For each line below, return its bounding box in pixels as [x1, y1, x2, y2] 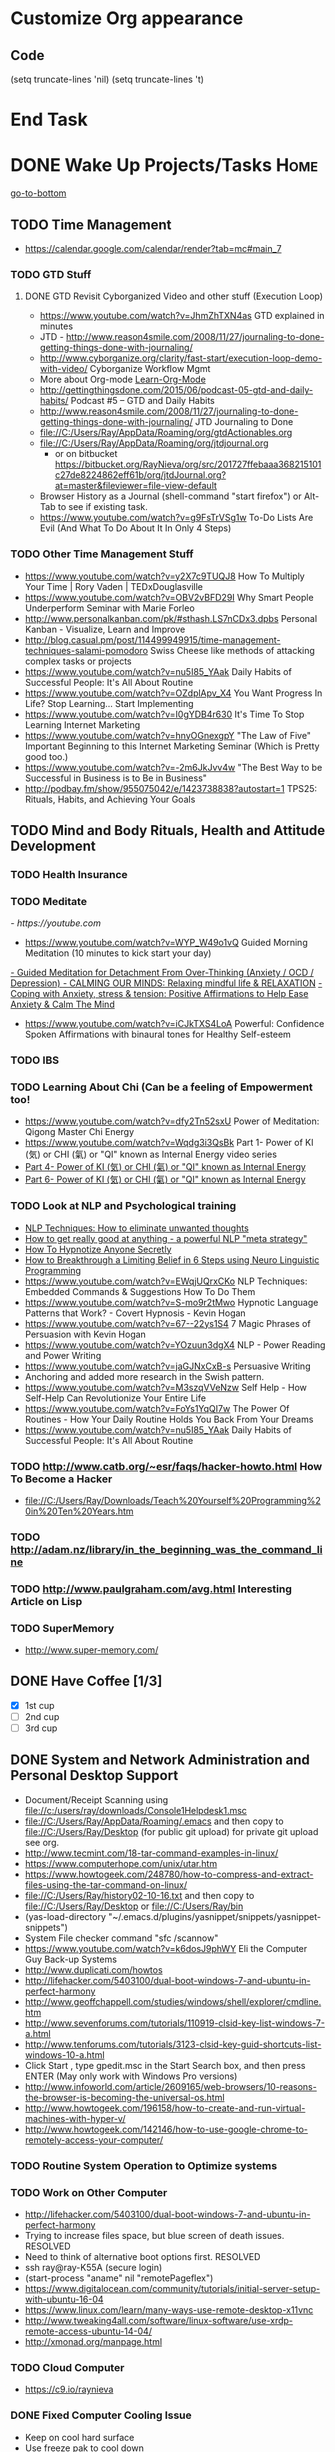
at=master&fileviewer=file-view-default [54, 480, 218, 492]
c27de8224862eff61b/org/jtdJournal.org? [54, 469, 227, 481]
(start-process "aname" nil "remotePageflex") [24, 2272, 214, 2284]
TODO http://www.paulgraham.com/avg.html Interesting [10, 1582, 293, 1596]
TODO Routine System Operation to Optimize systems [10, 2158, 278, 2172]
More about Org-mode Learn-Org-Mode [39, 373, 207, 386]
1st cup [24, 1699, 55, 1711]
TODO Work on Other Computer [10, 2185, 168, 2199]
